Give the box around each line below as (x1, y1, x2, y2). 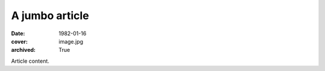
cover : (11, 38, 28, 45)
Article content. (11, 57, 49, 64)
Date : (11, 30, 25, 37)
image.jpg (58, 38, 84, 45)
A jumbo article (11, 9, 90, 22)
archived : (11, 47, 36, 54)
